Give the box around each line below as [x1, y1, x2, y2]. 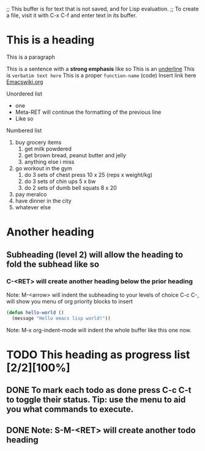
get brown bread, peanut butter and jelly [24, 151, 127, 158]
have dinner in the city [15, 197, 72, 204]
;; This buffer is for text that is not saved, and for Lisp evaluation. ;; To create [6, 6, 199, 12]
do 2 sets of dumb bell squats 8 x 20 [24, 184, 117, 192]
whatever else [15, 203, 51, 211]
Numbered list [6, 127, 42, 134]
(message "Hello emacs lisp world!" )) [12, 315, 111, 321]
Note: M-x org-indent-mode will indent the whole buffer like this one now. [6, 326, 192, 334]
